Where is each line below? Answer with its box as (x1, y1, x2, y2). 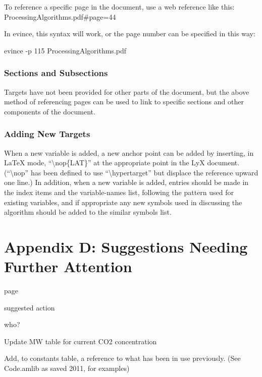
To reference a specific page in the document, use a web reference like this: (4, 2, 235, 12)
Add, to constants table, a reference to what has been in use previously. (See (4, 353, 241, 363)
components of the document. (4, 106, 95, 116)
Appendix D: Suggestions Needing (4, 236, 248, 257)
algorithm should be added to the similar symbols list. (4, 207, 172, 217)
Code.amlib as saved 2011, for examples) (4, 363, 130, 373)
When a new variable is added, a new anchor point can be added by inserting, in (4, 147, 254, 158)
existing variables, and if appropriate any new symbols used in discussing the (4, 197, 242, 207)
